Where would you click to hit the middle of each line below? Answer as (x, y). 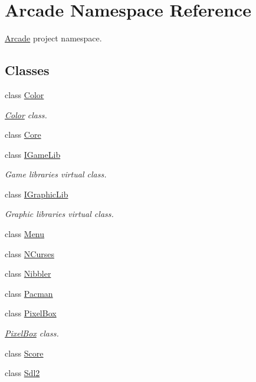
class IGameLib (33, 154)
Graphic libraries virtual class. (59, 214)
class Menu (25, 234)
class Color (24, 94)
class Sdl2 (22, 373)
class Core (23, 135)
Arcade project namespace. (53, 38)
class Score (24, 353)
